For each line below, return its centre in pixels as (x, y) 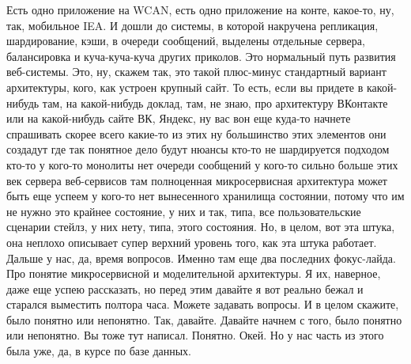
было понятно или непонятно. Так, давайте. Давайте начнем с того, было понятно (204, 319)
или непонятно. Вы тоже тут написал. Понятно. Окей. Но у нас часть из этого (195, 335)
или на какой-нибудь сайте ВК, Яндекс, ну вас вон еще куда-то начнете (179, 118)
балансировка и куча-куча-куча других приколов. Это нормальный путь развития (201, 56)
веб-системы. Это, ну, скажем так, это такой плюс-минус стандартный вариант (196, 72)
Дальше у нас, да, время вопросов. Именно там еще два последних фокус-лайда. (201, 258)
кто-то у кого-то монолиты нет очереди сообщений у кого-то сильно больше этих (202, 164)
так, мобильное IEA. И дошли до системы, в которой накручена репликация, (192, 25)
